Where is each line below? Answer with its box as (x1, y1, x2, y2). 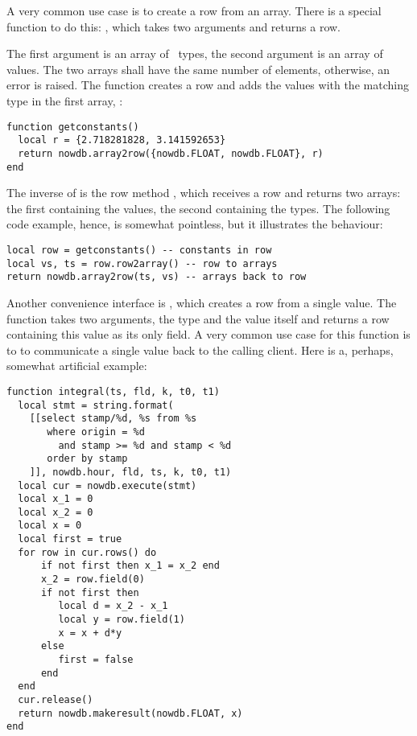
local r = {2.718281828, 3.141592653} (18, 134, 226, 146)
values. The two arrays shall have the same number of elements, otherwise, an (6, 60, 390, 77)
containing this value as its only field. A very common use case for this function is (6, 326, 411, 343)
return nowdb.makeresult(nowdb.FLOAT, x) (18, 707, 243, 719)
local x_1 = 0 (18, 493, 93, 505)
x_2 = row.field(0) (40, 574, 145, 586)
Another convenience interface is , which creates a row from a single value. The (6, 294, 397, 310)
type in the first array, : (6, 92, 123, 109)
